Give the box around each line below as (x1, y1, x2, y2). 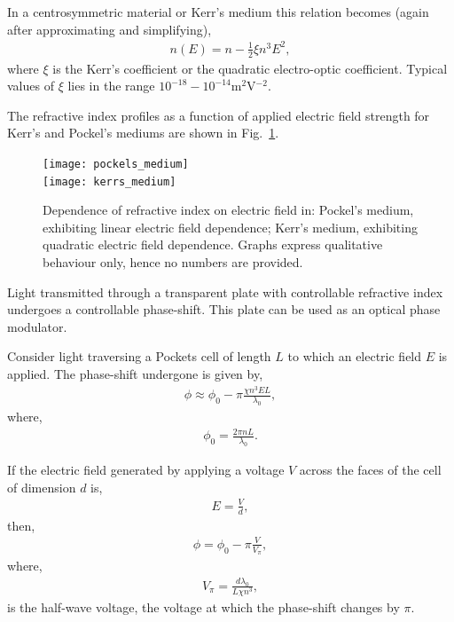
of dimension (7, 477, 76, 496)
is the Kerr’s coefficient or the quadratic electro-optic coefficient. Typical (52, 59, 448, 77)
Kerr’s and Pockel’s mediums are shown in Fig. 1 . (7, 123, 279, 142)
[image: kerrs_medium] (43, 175, 176, 188)
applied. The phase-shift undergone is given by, (7, 364, 263, 382)
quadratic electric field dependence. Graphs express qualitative (43, 235, 383, 254)
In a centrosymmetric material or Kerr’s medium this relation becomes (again (7, 3, 429, 20)
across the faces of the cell (299, 461, 442, 479)
